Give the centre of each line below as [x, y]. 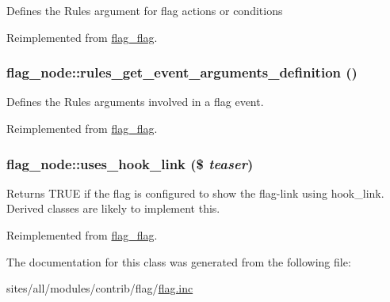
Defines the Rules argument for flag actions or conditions [145, 10]
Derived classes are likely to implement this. [113, 208]
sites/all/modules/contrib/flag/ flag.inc [100, 288]
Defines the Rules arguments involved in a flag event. [135, 102]
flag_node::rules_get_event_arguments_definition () [182, 72]
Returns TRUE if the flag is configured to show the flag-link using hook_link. [195, 193]
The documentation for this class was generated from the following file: [179, 261]
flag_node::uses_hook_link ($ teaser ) [130, 163]
